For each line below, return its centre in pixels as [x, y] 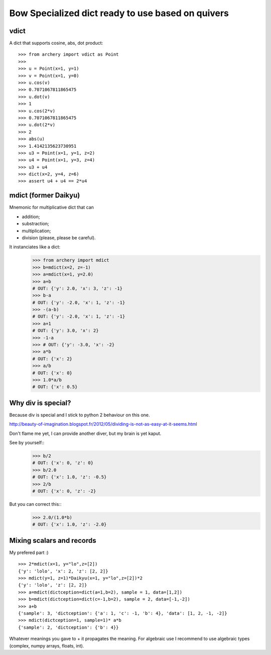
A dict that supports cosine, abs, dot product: [56, 43]
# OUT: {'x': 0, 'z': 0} [63, 463]
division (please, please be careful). [59, 238]
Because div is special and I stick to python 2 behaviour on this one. [80, 415]
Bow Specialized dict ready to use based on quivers [119, 13]
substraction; [36, 224]
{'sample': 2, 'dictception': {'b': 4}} [69, 627]
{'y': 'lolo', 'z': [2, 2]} [53, 585]
